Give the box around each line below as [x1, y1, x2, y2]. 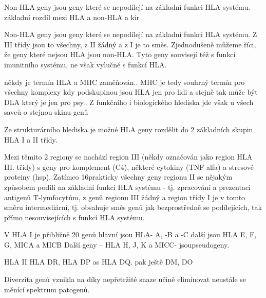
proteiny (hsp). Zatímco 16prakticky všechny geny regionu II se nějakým [4, 171, 233, 182]
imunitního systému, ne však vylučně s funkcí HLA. [4, 59, 167, 69]
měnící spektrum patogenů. [4, 284, 90, 294]
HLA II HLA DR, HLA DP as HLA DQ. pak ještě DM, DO [4, 256, 193, 267]
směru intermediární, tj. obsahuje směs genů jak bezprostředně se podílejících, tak [4, 202, 262, 213]
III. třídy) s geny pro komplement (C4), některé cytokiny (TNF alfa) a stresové [4, 161, 254, 172]
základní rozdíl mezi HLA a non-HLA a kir [4, 11, 140, 22]
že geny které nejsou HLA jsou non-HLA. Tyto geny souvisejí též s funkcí [4, 49, 236, 60]
